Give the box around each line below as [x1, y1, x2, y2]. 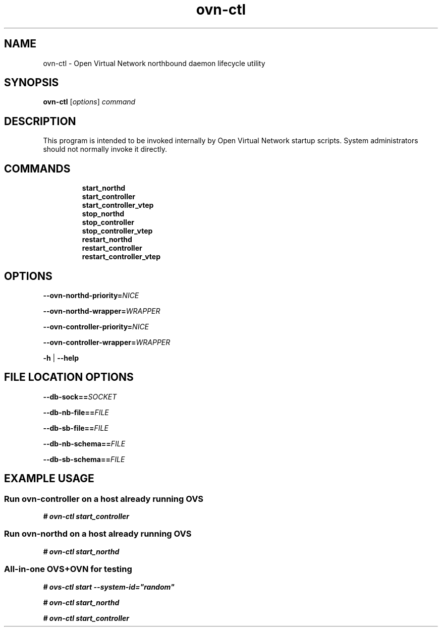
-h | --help [43, 353, 79, 362]
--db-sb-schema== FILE [43, 454, 125, 464]
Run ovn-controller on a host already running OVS [4, 493, 204, 504]
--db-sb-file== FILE [43, 423, 108, 432]
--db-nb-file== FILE [43, 408, 109, 417]
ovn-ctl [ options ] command [43, 97, 136, 106]
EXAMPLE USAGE [4, 472, 94, 485]
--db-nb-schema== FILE [43, 439, 126, 448]
